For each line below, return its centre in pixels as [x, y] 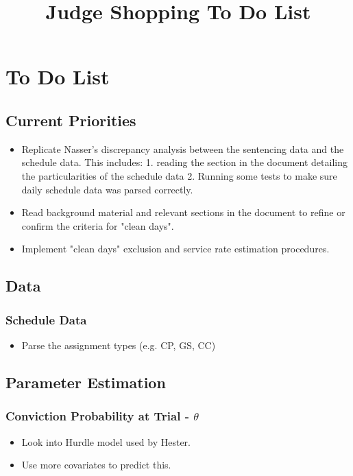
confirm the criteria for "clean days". [98, 225]
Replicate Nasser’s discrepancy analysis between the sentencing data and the [183, 148]
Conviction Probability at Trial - [97, 416]
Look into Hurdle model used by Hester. [106, 441]
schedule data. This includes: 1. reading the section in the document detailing [184, 162]
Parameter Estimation [86, 382]
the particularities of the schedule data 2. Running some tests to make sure [179, 175]
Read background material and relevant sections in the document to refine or [183, 212]
